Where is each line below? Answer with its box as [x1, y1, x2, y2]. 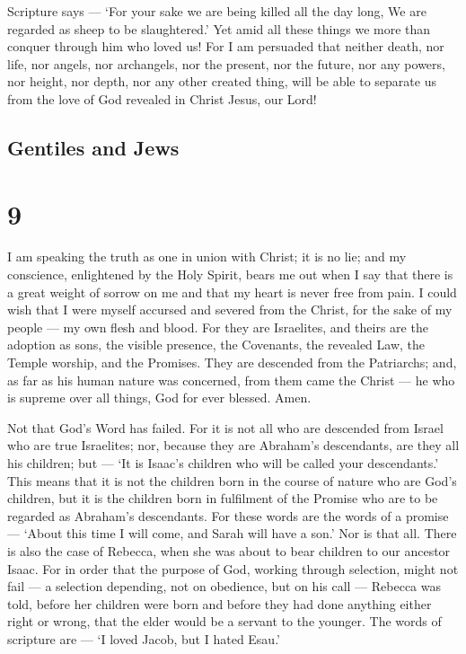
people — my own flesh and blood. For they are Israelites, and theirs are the [7, 317, 428, 336]
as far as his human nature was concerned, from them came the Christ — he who [7, 370, 455, 389]
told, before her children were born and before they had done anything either [7, 594, 432, 613]
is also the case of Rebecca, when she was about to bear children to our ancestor [7, 541, 451, 560]
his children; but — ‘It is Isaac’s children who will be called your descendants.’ [7, 454, 439, 472]
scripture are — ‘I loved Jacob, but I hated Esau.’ [7, 629, 280, 648]
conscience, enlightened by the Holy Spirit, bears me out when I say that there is [7, 265, 453, 284]
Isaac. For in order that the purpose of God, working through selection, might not [7, 559, 459, 578]
